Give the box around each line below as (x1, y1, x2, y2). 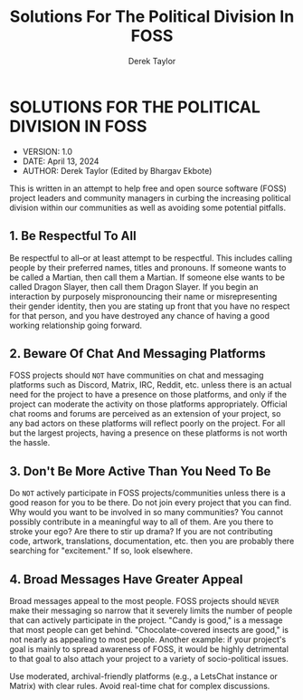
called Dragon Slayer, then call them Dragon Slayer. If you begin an (9, 281, 259, 292)
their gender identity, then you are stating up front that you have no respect (9, 301, 290, 312)
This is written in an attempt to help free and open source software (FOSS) (9, 183, 288, 194)
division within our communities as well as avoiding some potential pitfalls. (9, 202, 287, 213)
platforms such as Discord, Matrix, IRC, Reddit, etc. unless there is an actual (9, 379, 292, 390)
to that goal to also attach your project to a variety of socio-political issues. (9, 653, 289, 664)
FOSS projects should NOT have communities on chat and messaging (9, 369, 264, 381)
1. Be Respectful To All (9, 228, 137, 244)
